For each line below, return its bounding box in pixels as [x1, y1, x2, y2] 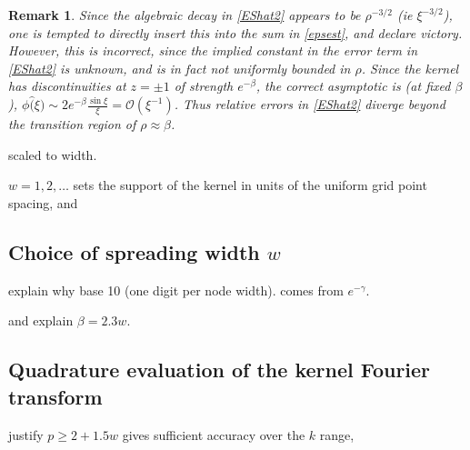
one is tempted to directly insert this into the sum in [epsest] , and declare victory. [8, 23, 463, 42]
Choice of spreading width [8, 237, 260, 265]
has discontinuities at [8, 76, 126, 95]
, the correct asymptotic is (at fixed [255, 76, 451, 95]
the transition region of [8, 115, 136, 134]
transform [8, 382, 103, 410]
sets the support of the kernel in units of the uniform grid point [73, 175, 427, 195]
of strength [174, 76, 234, 95]
